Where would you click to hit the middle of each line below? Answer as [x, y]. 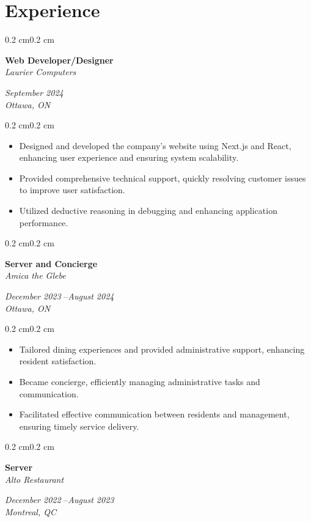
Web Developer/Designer [59, 60]
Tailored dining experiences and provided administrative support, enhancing [162, 349]
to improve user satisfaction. [72, 190]
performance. [44, 222]
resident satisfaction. [58, 361]
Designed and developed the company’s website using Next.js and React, [155, 145]
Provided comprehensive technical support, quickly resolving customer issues [163, 178]
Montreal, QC [31, 511]
